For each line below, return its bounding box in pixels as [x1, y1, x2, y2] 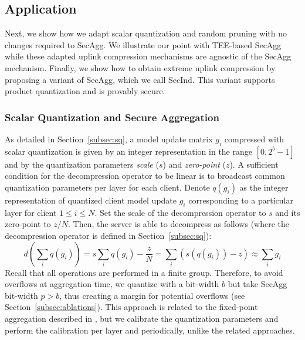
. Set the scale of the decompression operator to [94, 206, 266, 218]
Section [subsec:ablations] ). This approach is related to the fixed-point [5, 301, 258, 313]
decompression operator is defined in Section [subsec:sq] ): [5, 229, 212, 241]
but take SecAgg [228, 278, 287, 290]
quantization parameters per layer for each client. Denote [5, 181, 210, 193]
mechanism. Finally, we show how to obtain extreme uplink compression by [5, 61, 276, 74]
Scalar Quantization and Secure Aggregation [5, 109, 219, 124]
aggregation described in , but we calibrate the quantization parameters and [5, 312, 279, 324]
